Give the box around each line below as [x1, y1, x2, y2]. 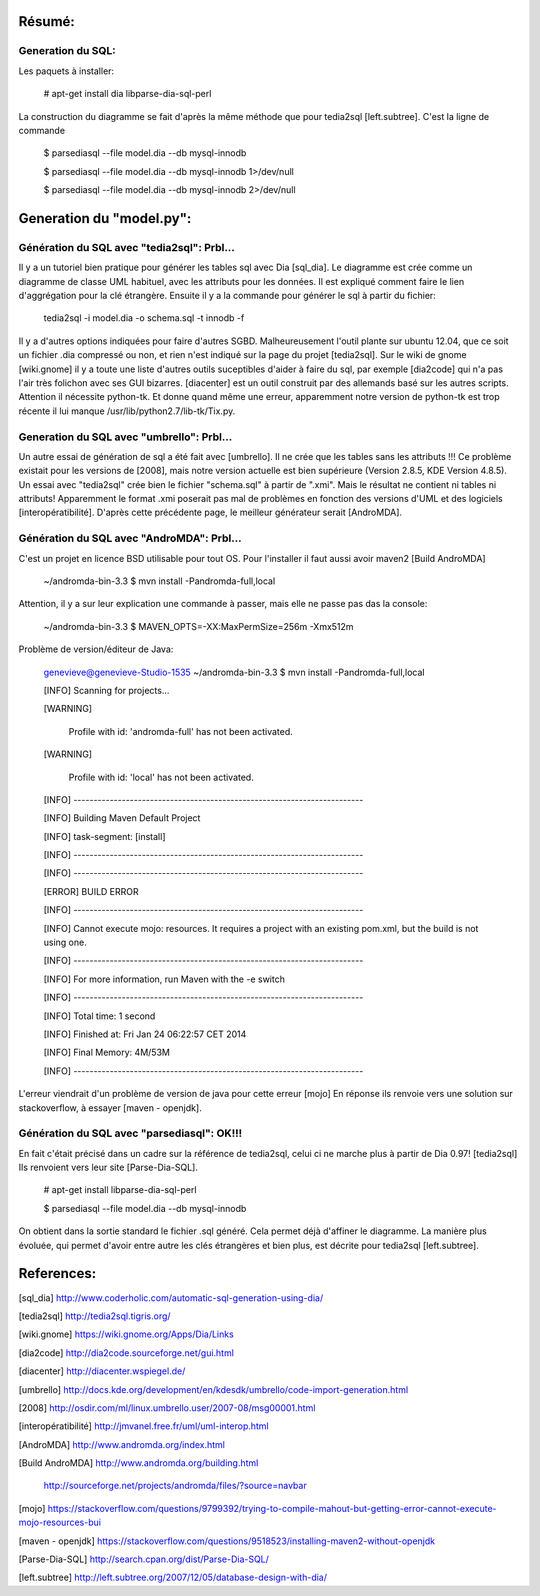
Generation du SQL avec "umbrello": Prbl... [18, 430, 233, 444]
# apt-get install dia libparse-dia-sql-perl [43, 88, 212, 100]
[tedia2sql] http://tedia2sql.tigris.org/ [18, 1310, 171, 1322]
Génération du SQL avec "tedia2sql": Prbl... [18, 240, 235, 254]
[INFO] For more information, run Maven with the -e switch [43, 973, 285, 985]
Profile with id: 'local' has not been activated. [68, 771, 254, 783]
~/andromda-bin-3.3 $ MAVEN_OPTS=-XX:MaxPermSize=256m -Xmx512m [43, 620, 354, 632]
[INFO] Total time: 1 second [43, 1010, 156, 1022]
